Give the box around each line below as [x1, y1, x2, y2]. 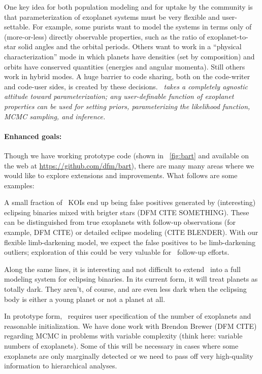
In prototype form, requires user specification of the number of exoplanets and [4, 311, 251, 321]
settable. [4, 21, 30, 32]
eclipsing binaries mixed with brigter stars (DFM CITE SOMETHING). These [4, 207, 249, 217]
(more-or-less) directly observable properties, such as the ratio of [4, 31, 205, 42]
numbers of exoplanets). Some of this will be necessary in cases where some [4, 341, 239, 351]
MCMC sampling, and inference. [4, 111, 106, 121]
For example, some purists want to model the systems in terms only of [32, 21, 252, 32]
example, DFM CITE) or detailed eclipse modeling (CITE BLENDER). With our [4, 227, 258, 237]
